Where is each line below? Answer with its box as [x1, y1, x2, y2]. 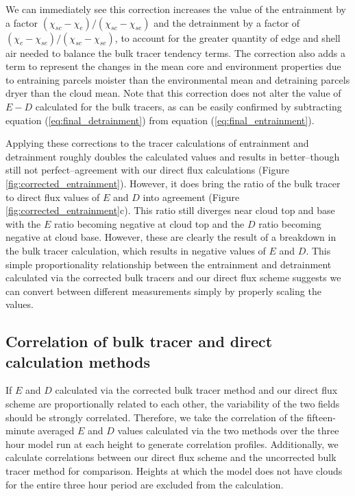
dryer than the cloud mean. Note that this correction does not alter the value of [5, 86, 341, 100]
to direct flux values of [5, 189, 100, 204]
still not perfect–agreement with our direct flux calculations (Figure [5, 163, 289, 177]
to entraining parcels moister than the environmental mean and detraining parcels [5, 72, 350, 86]
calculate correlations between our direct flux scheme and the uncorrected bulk [5, 450, 336, 464]
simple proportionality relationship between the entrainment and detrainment [5, 257, 332, 271]
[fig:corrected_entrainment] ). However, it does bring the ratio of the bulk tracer [5, 176, 341, 190]
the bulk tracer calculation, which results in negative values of [5, 243, 266, 257]
